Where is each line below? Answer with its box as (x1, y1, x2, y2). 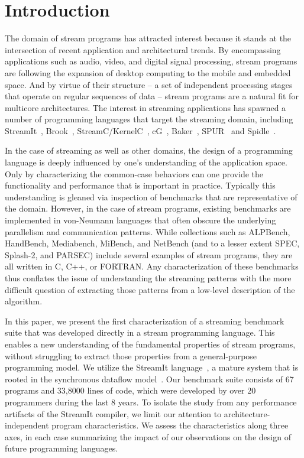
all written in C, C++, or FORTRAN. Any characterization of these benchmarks (5, 260, 299, 272)
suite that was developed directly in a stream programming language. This (5, 326, 275, 339)
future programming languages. (5, 442, 118, 454)
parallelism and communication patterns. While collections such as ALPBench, (5, 225, 290, 238)
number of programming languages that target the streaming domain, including (5, 113, 293, 125)
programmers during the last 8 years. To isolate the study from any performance (5, 395, 297, 408)
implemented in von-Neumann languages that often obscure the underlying (5, 214, 276, 226)
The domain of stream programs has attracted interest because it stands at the (5, 32, 292, 44)
